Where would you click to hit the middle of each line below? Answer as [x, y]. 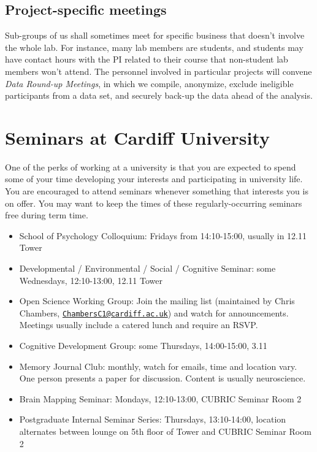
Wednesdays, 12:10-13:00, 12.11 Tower [91, 280]
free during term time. [47, 215]
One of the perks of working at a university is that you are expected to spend [151, 167]
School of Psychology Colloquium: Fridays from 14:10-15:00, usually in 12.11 [163, 235]
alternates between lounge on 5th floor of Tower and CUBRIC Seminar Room [165, 431]
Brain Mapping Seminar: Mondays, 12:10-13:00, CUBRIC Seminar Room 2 [160, 398]
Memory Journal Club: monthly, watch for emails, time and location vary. [158, 366]
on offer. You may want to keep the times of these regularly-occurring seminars [154, 203]
